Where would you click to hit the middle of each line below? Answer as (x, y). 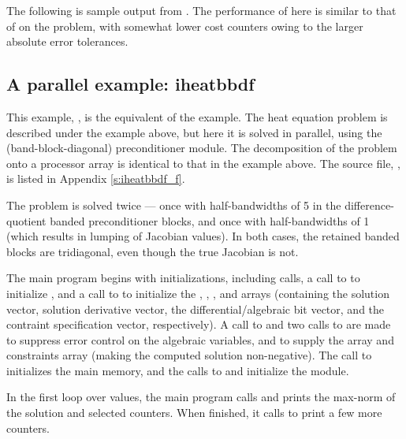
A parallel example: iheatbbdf (130, 84)
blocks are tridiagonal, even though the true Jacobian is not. (153, 251)
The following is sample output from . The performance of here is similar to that (201, 10)
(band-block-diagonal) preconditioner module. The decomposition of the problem (202, 148)
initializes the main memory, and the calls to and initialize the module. (178, 370)
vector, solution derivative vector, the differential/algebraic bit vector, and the (196, 309)
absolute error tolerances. (67, 41)
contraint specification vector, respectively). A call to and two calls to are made (199, 324)
